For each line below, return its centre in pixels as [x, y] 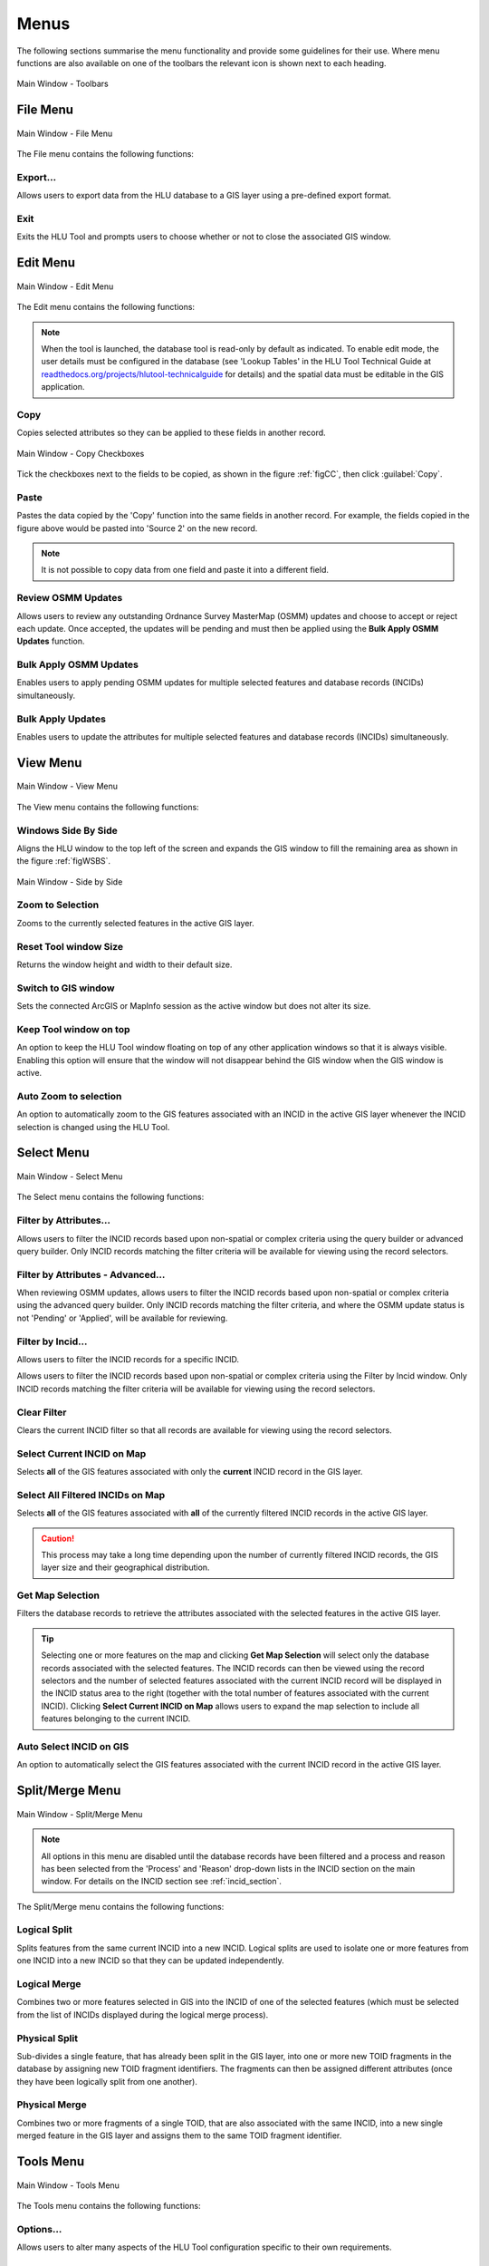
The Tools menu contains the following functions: [109, 2206]
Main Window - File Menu [65, 133]
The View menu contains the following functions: [108, 807]
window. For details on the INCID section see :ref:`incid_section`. [162, 1882]
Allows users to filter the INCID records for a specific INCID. [128, 1359]
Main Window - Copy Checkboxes [81, 453]
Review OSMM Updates [70, 598]
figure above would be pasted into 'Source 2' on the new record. [137, 528]
